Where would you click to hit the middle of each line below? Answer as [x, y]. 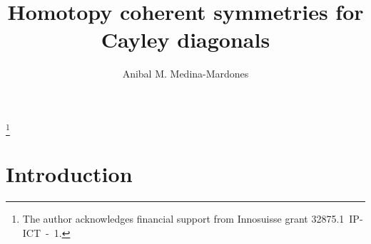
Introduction [69, 174]
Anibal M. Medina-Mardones [185, 74]
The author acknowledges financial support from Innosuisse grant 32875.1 [183, 219]
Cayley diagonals [185, 39]
